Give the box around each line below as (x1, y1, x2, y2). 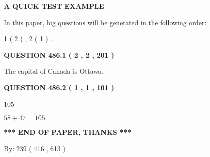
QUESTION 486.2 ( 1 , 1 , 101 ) (4, 82, 114, 92)
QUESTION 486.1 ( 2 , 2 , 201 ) (4, 49, 114, 60)
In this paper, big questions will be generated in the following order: (4, 17, 207, 27)
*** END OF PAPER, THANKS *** (4, 127, 131, 137)
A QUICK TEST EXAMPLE (4, 1, 104, 11)
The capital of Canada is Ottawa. (4, 66, 104, 76)
